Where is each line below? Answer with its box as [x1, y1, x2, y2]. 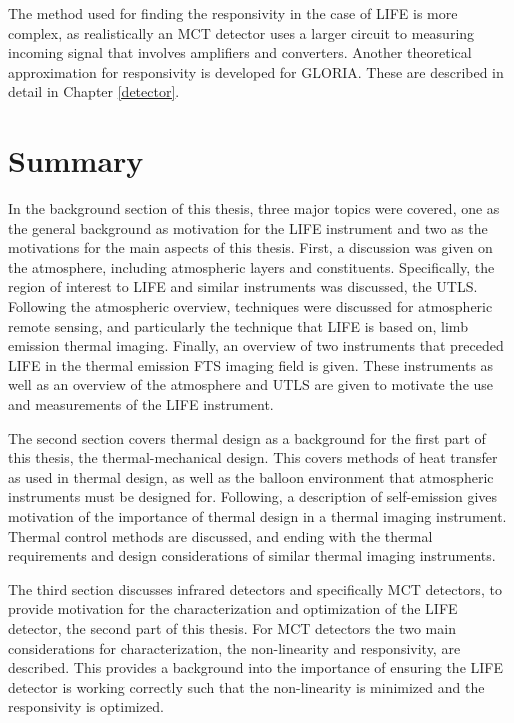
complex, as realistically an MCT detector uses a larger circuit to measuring [8, 22, 475, 43]
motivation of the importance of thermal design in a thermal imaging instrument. [8, 506, 507, 526]
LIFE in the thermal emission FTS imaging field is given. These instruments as [8, 354, 494, 375]
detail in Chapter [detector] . [8, 81, 180, 102]
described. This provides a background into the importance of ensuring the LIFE [8, 657, 504, 678]
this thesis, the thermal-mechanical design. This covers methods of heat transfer [8, 447, 498, 468]
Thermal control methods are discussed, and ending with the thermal [8, 525, 433, 546]
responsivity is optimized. [8, 696, 164, 717]
